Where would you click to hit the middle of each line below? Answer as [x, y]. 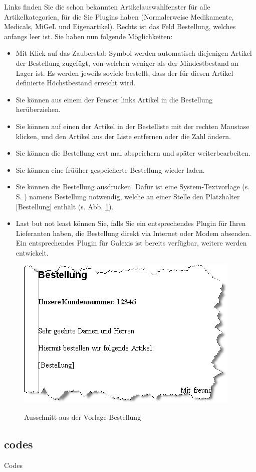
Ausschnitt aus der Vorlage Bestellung [83, 417]
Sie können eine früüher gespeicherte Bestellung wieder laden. [110, 169]
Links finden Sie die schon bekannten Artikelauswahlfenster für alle [107, 7]
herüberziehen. [38, 109]
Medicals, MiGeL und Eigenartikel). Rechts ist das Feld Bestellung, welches [120, 26]
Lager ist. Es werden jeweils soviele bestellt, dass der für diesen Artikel [124, 73]
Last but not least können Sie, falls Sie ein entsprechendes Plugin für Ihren [131, 223]
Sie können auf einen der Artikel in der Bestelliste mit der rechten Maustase [133, 126]
